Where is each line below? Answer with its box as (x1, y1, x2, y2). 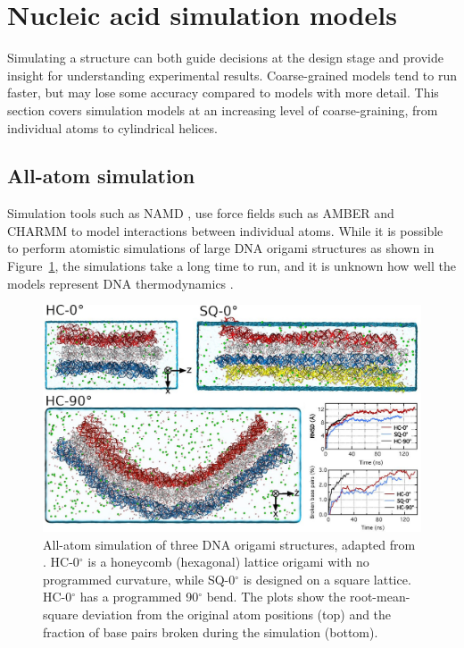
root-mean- (350, 587, 410, 606)
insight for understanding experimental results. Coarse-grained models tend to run (7, 65, 457, 84)
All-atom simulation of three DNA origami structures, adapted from (43, 534, 416, 553)
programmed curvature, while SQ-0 (43, 569, 236, 588)
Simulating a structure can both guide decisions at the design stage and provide (7, 48, 443, 67)
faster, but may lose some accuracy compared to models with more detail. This (7, 83, 439, 102)
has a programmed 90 (79, 587, 199, 606)
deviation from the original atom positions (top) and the (82, 605, 392, 624)
